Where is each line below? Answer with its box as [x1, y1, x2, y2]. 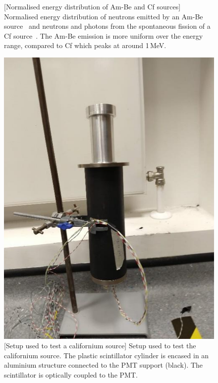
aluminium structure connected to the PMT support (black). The [4, 360, 203, 370]
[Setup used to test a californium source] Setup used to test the [4, 340, 196, 351]
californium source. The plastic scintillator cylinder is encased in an [4, 350, 209, 360]
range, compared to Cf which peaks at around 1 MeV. [4, 40, 166, 51]
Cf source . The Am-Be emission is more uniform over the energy [4, 30, 203, 41]
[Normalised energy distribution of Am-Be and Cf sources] [4, 1, 181, 11]
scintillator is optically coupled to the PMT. [4, 369, 138, 380]
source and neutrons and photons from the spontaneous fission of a [4, 21, 211, 31]
